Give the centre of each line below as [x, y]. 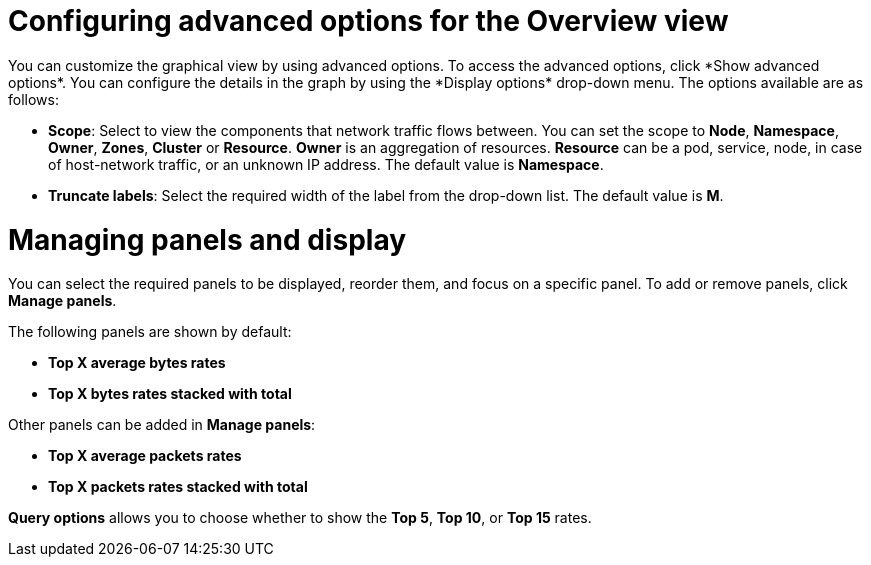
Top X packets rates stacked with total [178, 487]
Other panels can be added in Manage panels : [162, 425]
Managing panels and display [207, 239]
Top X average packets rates [145, 456]
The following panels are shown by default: [150, 332]
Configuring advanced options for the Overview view [368, 21]
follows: [33, 99]
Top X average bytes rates [137, 363]
